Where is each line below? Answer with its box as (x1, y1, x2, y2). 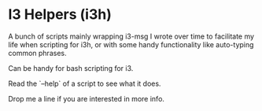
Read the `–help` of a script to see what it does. (8, 79, 161, 88)
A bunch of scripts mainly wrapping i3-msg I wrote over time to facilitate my (8, 31, 254, 41)
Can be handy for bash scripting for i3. (8, 63, 134, 72)
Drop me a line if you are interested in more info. (8, 94, 165, 103)
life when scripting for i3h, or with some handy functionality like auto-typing (8, 39, 254, 49)
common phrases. (8, 48, 67, 57)
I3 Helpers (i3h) (8, 6, 112, 24)
